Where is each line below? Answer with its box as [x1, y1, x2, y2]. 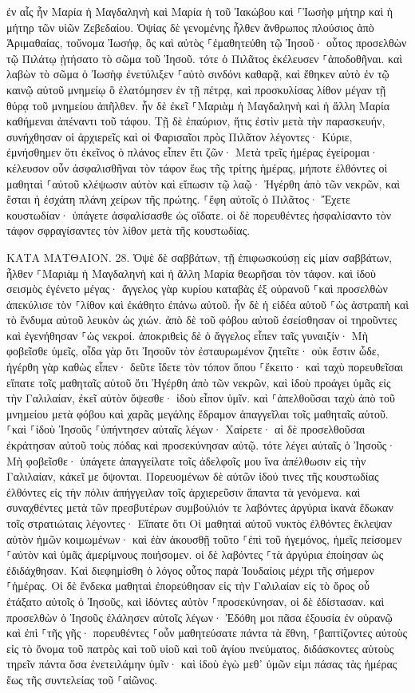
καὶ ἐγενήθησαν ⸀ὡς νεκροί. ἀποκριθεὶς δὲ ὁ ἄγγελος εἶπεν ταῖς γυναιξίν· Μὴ [6, 327, 368, 343]
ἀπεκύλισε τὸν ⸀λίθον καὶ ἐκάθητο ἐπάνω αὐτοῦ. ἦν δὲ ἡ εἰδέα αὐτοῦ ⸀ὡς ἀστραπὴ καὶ [6, 295, 409, 312]
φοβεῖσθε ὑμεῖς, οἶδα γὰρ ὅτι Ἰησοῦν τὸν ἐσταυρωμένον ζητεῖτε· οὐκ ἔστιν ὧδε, [6, 343, 380, 359]
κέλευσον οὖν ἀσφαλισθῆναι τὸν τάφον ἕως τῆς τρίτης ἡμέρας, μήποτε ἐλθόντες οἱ [6, 159, 388, 176]
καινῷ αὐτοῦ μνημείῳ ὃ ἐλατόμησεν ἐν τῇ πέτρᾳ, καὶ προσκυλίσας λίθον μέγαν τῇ [6, 81, 386, 97]
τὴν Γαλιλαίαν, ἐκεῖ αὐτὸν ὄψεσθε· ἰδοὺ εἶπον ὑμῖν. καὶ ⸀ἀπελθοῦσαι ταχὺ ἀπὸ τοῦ [6, 390, 395, 406]
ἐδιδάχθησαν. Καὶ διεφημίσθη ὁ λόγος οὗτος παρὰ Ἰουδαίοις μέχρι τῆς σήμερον [6, 561, 374, 578]
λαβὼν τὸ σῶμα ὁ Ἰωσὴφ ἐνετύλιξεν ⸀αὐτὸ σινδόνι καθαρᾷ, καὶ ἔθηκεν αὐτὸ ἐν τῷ [6, 65, 389, 82]
